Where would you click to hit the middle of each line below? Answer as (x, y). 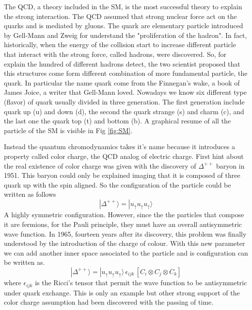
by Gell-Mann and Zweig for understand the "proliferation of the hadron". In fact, (126, 35)
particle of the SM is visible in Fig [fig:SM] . (68, 130)
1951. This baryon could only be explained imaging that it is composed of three (122, 175)
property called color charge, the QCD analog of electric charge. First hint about (124, 156)
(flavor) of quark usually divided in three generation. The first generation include (124, 101)
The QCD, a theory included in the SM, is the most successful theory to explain (123, 6)
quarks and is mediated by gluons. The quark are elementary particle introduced (124, 26)
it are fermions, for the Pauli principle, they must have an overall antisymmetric (123, 224)
